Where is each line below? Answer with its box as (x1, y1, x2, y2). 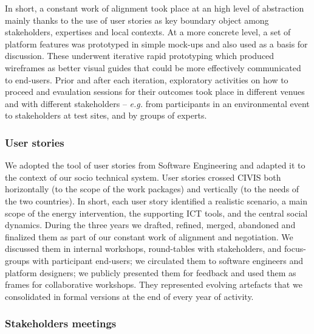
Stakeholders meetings (5, 316, 117, 331)
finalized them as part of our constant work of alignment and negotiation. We (5, 230, 293, 243)
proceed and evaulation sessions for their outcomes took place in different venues (5, 85, 305, 98)
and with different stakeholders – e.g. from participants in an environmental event (5, 97, 310, 110)
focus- (284, 242, 306, 255)
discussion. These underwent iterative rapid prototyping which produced (5, 49, 275, 62)
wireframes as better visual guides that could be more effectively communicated (5, 61, 301, 74)
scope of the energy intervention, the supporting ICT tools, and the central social (5, 206, 308, 219)
